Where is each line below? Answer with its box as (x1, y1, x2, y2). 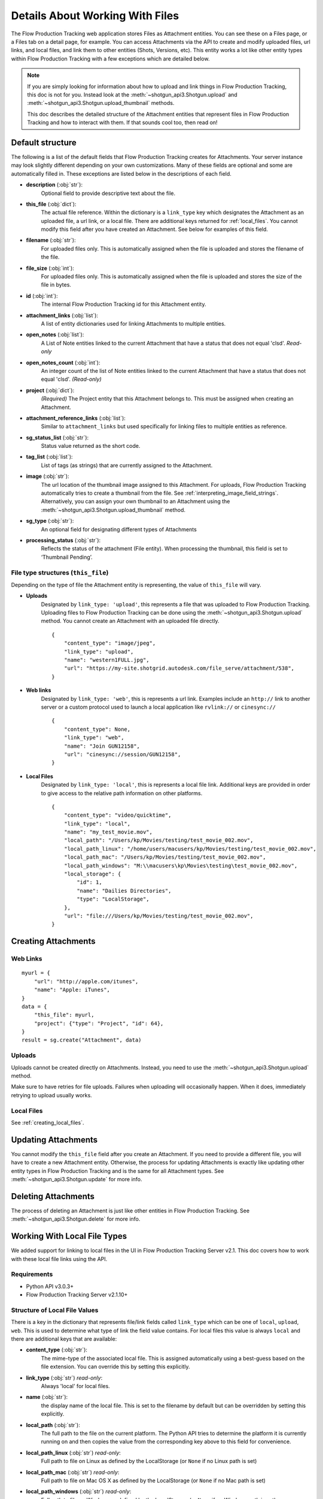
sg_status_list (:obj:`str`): (26, 434, 89, 441)
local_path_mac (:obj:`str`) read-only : (26, 1468, 120, 1476)
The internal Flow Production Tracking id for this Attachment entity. (41, 300, 206, 308)
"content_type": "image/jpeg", (63, 640, 156, 647)
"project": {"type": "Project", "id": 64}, (33, 1020, 164, 1027)
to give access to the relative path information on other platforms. (41, 789, 203, 797)
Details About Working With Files (11, 9, 179, 22)
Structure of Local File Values (11, 1306, 99, 1314)
